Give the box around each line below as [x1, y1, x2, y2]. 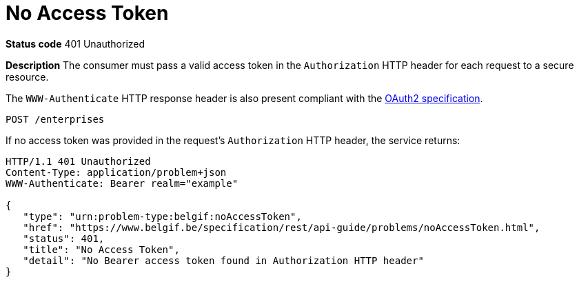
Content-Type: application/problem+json [6, 166, 227, 178]
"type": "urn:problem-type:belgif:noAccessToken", [23, 210, 302, 222]
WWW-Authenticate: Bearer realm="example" [6, 177, 238, 189]
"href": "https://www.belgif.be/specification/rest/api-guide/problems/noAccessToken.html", [23, 221, 540, 233]
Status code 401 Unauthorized [6, 37, 145, 50]
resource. [6, 70, 49, 83]
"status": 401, [23, 232, 105, 244]
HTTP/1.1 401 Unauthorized [6, 155, 151, 167]
